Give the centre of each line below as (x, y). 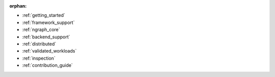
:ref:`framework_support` (48, 22)
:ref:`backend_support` (46, 37)
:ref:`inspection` (39, 58)
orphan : (18, 6)
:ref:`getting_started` (44, 15)
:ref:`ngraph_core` (41, 30)
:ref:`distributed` (39, 44)
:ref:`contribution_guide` (48, 65)
